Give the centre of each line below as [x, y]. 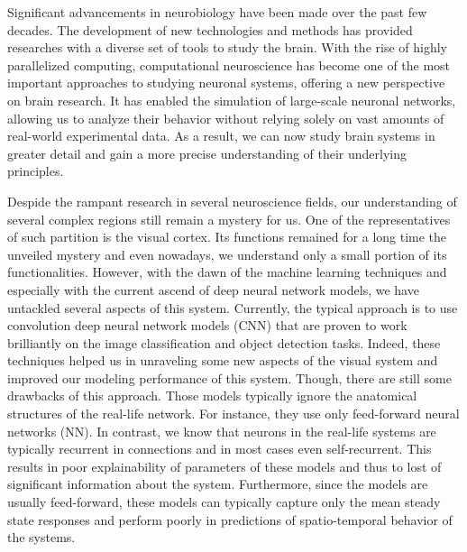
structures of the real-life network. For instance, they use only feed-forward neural [233, 414]
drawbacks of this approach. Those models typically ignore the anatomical [212, 396]
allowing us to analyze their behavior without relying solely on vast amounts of [226, 118]
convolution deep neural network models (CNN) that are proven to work [207, 325]
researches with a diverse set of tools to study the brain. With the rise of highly [227, 47]
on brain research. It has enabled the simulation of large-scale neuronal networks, [232, 100]
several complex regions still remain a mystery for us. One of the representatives [229, 219]
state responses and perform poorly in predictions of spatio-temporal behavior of [230, 519]
